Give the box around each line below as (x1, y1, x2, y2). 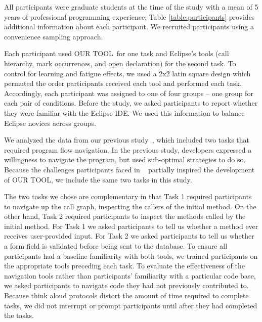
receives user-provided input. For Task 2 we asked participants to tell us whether (4, 231, 254, 241)
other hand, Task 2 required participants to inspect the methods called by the (4, 211, 246, 221)
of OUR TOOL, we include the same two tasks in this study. (4, 174, 192, 185)
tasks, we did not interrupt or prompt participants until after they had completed (4, 300, 257, 310)
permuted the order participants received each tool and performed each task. (4, 78, 242, 88)
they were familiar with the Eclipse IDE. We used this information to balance (4, 107, 245, 118)
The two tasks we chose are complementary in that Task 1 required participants (4, 191, 252, 202)
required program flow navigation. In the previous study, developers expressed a (4, 144, 252, 155)
